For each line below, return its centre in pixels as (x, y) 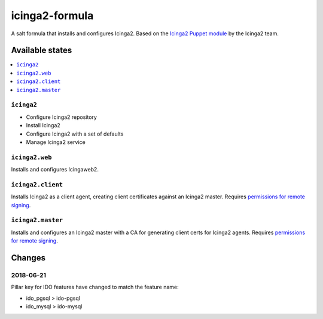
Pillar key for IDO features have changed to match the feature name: (95, 287)
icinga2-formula (52, 16)
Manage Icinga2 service (56, 142)
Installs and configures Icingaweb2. (55, 170)
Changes (28, 258)
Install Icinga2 (43, 125)
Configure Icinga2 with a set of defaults (75, 134)
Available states (42, 50)
